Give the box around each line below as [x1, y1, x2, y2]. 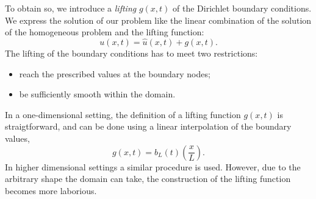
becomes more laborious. [5, 184, 97, 197]
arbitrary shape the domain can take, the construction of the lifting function [5, 172, 291, 185]
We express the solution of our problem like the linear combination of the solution [5, 13, 312, 26]
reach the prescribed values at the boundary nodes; [19, 67, 210, 80]
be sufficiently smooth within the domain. [19, 88, 176, 100]
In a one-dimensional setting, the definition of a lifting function [5, 108, 241, 120]
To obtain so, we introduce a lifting [5, 2, 137, 14]
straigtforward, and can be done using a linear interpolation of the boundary [5, 120, 292, 133]
